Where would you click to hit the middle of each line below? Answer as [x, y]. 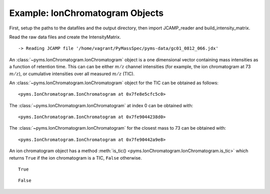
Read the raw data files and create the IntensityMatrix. [65, 37]
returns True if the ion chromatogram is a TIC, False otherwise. [75, 158]
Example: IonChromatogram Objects [86, 13]
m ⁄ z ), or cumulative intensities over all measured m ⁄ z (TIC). [72, 74]
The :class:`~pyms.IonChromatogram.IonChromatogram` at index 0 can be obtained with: [101, 105]
